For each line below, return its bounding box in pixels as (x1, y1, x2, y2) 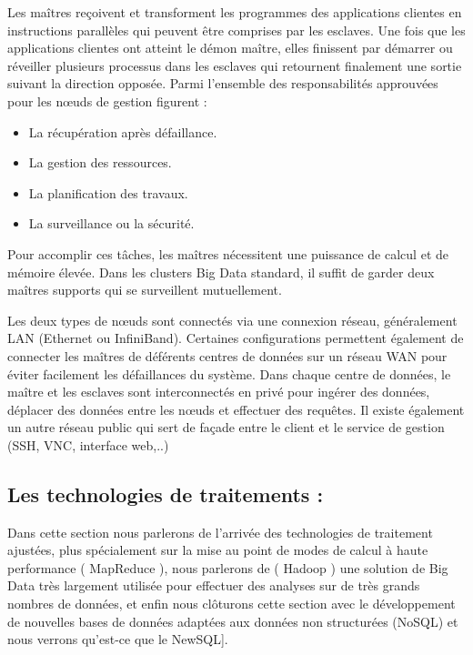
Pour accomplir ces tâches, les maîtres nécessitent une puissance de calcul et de (7, 244, 448, 263)
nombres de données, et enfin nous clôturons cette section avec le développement (7, 594, 456, 613)
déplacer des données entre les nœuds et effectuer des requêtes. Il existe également (7, 399, 465, 418)
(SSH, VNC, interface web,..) (7, 435, 169, 454)
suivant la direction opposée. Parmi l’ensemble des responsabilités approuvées (7, 74, 438, 93)
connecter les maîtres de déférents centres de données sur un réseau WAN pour (7, 346, 448, 365)
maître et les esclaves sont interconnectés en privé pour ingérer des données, (7, 382, 430, 401)
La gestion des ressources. (28, 153, 172, 172)
